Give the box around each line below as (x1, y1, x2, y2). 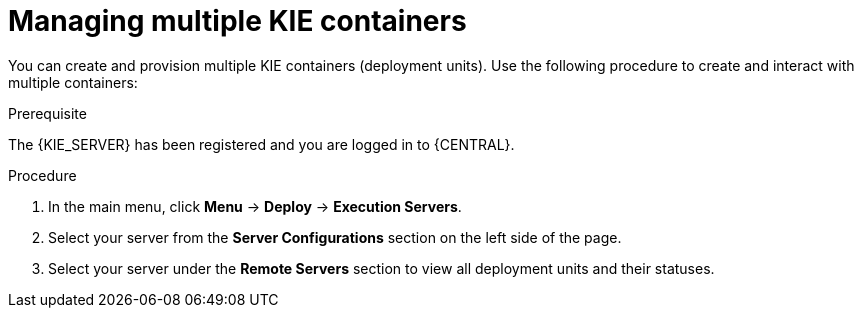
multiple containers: (8, 73, 138, 91)
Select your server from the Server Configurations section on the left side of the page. (48, 228, 622, 246)
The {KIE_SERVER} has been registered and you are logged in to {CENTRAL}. (8, 135, 515, 153)
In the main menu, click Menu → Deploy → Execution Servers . (48, 197, 462, 215)
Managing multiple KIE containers (8, 4, 467, 38)
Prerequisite (8, 104, 87, 122)
